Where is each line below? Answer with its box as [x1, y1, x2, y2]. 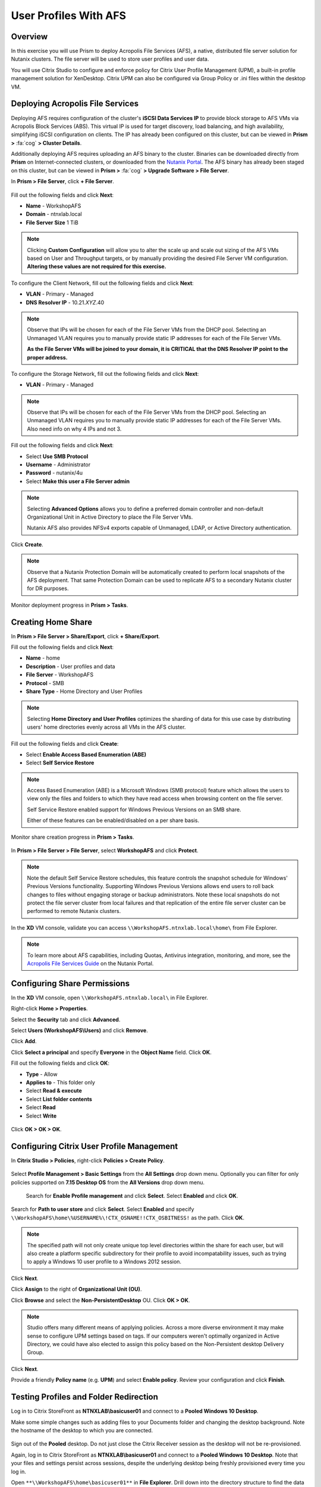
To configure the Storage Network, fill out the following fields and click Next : [11, 370, 199, 377]
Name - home [26, 654, 61, 661]
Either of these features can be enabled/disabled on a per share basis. [27, 817, 199, 824]
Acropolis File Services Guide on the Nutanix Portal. [27, 959, 154, 967]
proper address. [27, 354, 68, 361]
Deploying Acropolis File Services [11, 99, 139, 109]
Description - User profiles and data [26, 663, 115, 670]
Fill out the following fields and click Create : [11, 740, 119, 747]
